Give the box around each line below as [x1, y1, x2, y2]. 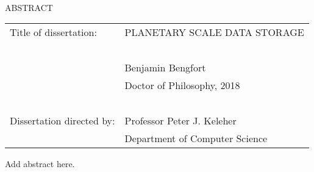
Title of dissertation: [10, 25, 97, 40]
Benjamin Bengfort [124, 60, 206, 75]
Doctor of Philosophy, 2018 [124, 78, 240, 93]
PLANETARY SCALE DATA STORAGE [124, 25, 304, 40]
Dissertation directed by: [10, 113, 115, 128]
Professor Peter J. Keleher [124, 113, 237, 128]
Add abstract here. [5, 157, 75, 170]
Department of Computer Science [124, 131, 268, 146]
